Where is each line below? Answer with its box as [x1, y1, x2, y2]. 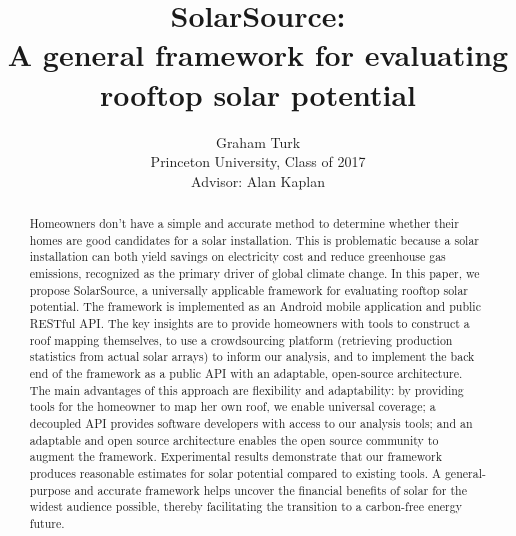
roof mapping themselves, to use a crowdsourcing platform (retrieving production [29, 331, 453, 348]
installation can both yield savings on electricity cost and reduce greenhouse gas [29, 248, 446, 265]
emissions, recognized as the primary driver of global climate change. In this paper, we [29, 265, 480, 282]
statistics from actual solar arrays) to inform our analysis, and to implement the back [29, 348, 475, 365]
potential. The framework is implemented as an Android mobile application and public [29, 298, 481, 315]
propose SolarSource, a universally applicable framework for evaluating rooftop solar [29, 281, 468, 298]
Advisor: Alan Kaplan [191, 170, 325, 191]
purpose [29, 481, 71, 498]
